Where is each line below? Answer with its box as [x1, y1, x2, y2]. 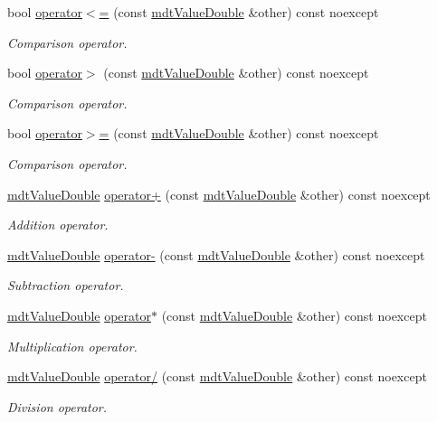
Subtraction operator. [7, 276, 124, 295]
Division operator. [7, 397, 108, 416]
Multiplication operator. [7, 336, 138, 355]
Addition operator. [7, 215, 109, 234]
